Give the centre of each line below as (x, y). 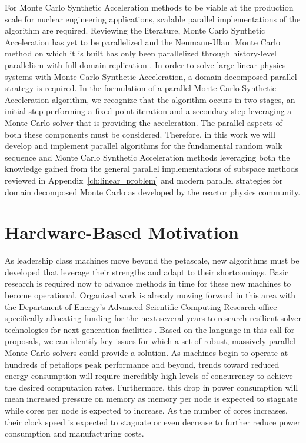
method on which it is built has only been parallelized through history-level (141, 53)
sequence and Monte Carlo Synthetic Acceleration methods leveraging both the (147, 157)
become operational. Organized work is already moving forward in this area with (150, 295)
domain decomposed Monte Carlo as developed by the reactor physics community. (153, 191)
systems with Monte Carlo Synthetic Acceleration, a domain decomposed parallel (151, 76)
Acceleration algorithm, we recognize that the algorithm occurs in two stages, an (150, 99)
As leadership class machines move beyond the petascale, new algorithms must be (152, 260)
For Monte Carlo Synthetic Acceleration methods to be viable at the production (149, 7)
